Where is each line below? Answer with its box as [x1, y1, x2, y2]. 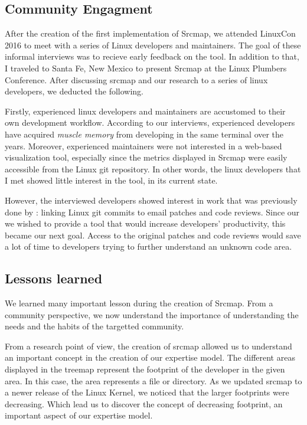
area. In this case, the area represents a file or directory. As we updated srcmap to [5, 374, 302, 387]
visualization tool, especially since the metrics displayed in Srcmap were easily [5, 151, 288, 164]
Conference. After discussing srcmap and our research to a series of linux [5, 73, 268, 86]
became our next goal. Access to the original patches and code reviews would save [5, 228, 301, 241]
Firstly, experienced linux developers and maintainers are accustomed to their [5, 104, 286, 117]
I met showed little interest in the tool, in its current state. [5, 174, 218, 187]
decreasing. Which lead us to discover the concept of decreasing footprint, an [5, 397, 283, 410]
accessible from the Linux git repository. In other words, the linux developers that [5, 162, 301, 175]
